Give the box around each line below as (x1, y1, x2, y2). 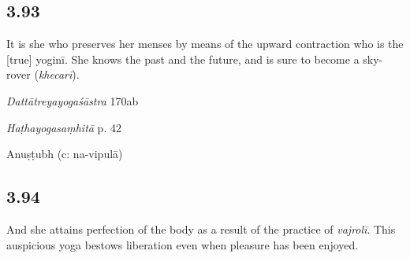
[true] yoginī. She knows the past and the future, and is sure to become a (6, 50, 360, 67)
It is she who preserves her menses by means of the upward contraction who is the (6, 35, 404, 52)
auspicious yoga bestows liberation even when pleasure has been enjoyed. (6, 236, 359, 252)
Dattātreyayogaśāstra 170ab (6, 92, 139, 109)
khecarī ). (38, 66, 80, 83)
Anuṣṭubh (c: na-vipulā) (6, 146, 123, 162)
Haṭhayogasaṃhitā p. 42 (6, 119, 121, 135)
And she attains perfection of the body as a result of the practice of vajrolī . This (6, 220, 396, 237)
